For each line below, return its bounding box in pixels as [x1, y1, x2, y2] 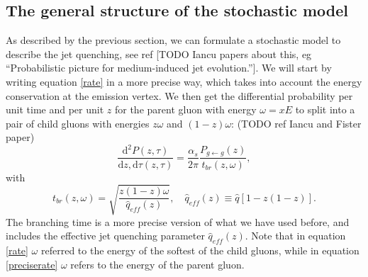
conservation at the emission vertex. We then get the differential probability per [6, 88, 353, 103]
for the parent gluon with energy [114, 102, 257, 117]
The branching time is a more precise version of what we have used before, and [6, 214, 350, 229]
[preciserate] [6, 256, 58, 271]
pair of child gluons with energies [6, 115, 150, 130]
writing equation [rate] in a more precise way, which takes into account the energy [6, 74, 362, 89]
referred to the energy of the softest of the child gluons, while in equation [40, 243, 359, 258]
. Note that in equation [245, 228, 346, 243]
